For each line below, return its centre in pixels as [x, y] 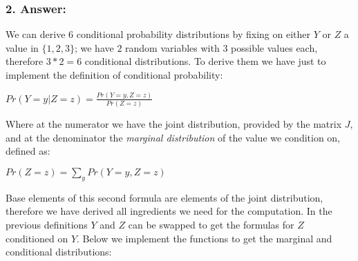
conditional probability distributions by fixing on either [194, 34]
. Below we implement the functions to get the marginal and [205, 238]
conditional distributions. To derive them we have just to [205, 61]
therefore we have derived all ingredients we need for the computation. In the [169, 211]
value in [22, 47]
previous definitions [47, 224]
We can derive [36, 34]
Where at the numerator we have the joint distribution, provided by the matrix [174, 124]
